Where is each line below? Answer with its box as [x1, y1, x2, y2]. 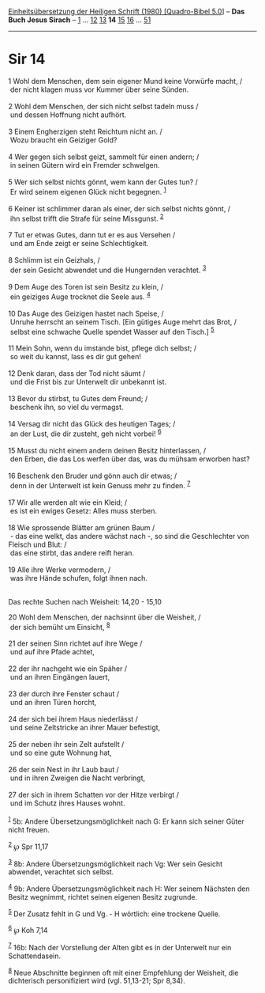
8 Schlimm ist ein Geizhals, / [8, 256, 100, 265]
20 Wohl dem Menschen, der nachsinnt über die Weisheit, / [8, 612, 201, 622]
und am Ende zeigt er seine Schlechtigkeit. [9, 239, 149, 248]
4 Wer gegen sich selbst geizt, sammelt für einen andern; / [8, 152, 200, 161]
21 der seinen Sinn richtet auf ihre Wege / [8, 639, 143, 648]
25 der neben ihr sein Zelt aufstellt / [8, 740, 125, 749]
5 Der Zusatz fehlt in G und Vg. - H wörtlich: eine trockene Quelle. [8, 908, 221, 919]
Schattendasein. [8, 951, 62, 961]
